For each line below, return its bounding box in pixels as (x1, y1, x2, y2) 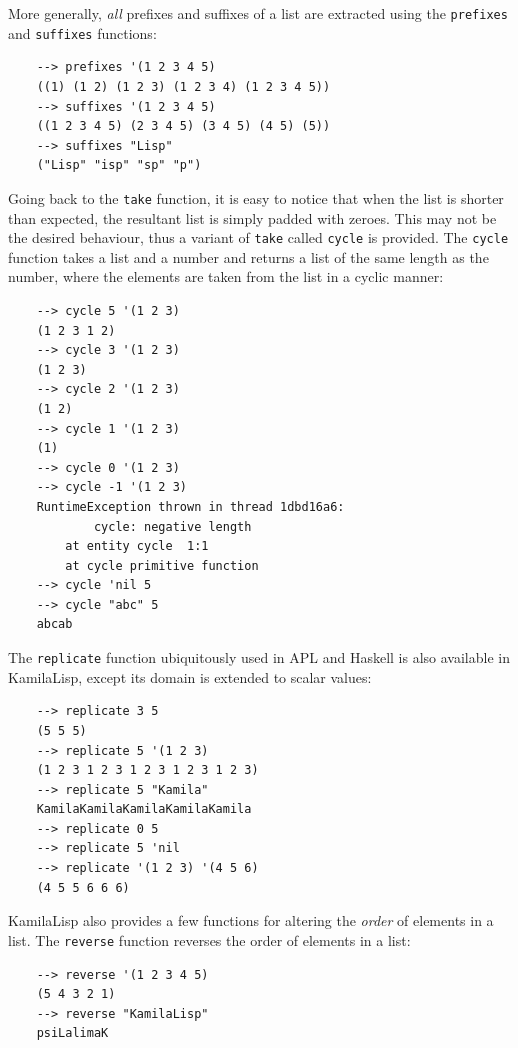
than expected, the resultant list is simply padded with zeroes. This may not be (8, 207, 497, 228)
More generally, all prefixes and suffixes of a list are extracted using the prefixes (8, 3, 508, 23)
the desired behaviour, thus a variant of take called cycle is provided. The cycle (8, 227, 509, 248)
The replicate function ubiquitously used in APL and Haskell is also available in (8, 647, 510, 668)
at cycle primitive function (65, 558, 259, 573)
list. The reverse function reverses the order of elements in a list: (8, 929, 411, 950)
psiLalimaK (36, 1026, 109, 1041)
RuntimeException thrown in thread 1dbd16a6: (36, 499, 345, 514)
